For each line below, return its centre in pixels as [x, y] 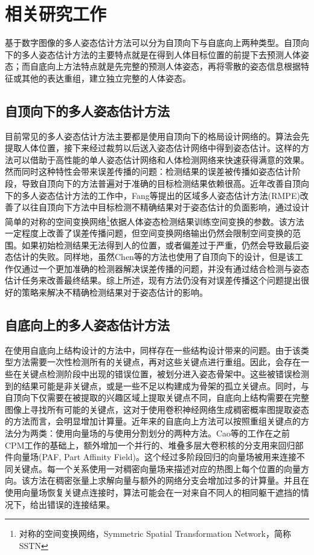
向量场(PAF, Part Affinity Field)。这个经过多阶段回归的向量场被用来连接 [155, 457]
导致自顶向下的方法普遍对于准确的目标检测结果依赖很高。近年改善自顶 [161, 183]
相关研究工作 [56, 14]
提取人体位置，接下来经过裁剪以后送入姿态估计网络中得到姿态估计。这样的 [153, 148]
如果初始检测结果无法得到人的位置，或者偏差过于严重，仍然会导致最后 [161, 245]
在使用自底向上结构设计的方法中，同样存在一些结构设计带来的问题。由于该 [153, 350]
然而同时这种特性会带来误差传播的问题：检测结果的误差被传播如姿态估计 [149, 171]
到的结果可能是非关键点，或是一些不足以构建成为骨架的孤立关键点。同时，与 [157, 385]
